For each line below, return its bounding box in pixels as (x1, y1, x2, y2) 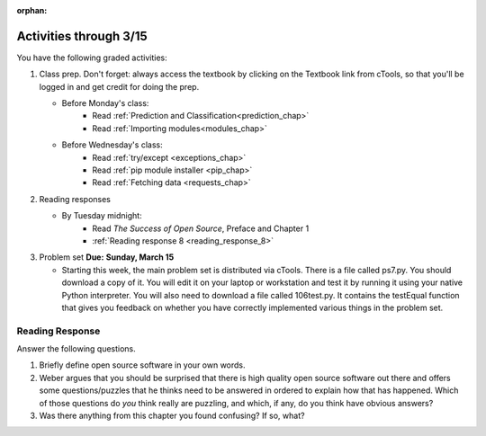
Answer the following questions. (16, 343, 137, 354)
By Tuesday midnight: (61, 210, 143, 221)
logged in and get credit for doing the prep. (39, 81, 200, 92)
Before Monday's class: (61, 98, 149, 109)
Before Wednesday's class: (61, 139, 163, 150)
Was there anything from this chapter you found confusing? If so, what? (39, 410, 305, 422)
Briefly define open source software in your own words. (39, 360, 247, 370)
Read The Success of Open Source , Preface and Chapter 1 (92, 223, 310, 234)
